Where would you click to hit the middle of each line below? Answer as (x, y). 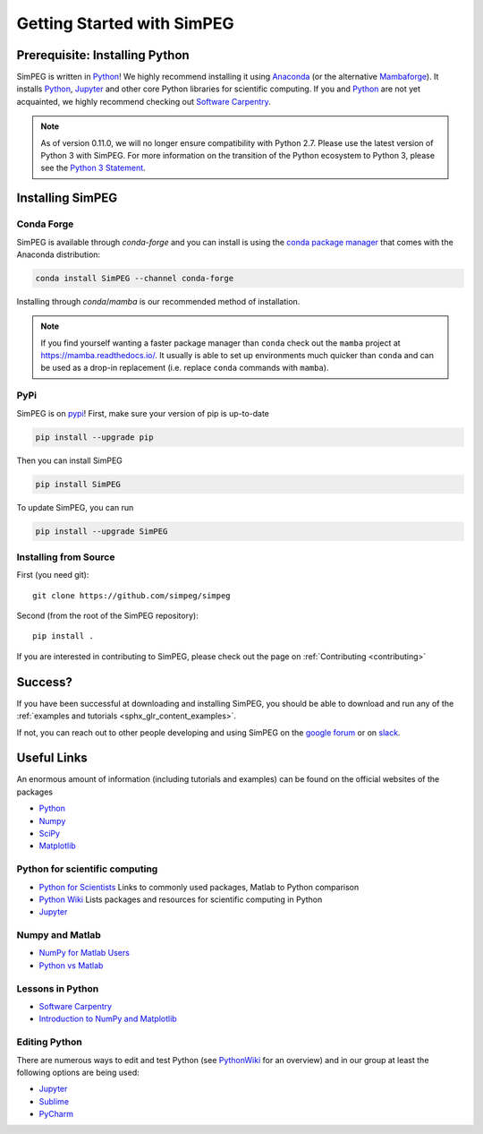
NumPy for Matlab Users (84, 953)
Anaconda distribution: (59, 254)
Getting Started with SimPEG (125, 23)
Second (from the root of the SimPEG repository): (107, 616)
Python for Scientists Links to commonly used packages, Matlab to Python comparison (199, 887)
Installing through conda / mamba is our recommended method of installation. (158, 301)
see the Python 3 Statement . (93, 168)
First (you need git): (53, 575)
